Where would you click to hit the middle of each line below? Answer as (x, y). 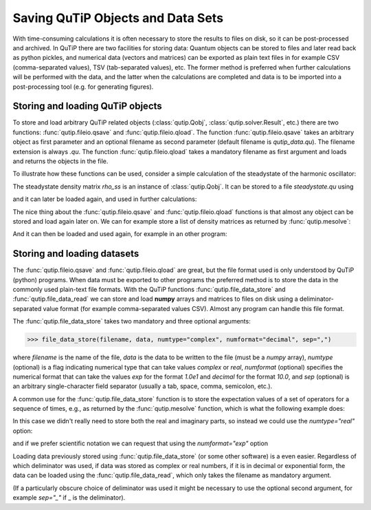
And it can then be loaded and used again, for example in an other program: (120, 234)
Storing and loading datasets (76, 254)
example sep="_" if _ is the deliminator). (69, 498)
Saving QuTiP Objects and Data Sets (118, 18)
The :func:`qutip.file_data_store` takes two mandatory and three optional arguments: (132, 321)
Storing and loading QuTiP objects (88, 106)
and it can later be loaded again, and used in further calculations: (105, 199)
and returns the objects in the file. (60, 161)
